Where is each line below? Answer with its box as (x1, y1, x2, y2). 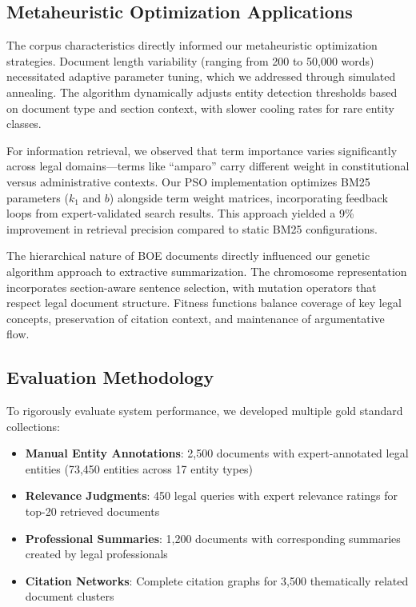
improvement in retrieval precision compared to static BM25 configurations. (6, 220, 378, 237)
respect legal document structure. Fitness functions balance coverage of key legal (6, 294, 402, 311)
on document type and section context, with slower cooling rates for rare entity (6, 99, 394, 116)
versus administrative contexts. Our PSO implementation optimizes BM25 (6, 173, 370, 190)
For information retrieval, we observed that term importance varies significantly (6, 142, 398, 158)
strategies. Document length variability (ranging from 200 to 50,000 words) (6, 52, 374, 69)
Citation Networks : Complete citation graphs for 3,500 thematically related (25, 572, 409, 589)
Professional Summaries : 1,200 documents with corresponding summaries (25, 529, 401, 546)
